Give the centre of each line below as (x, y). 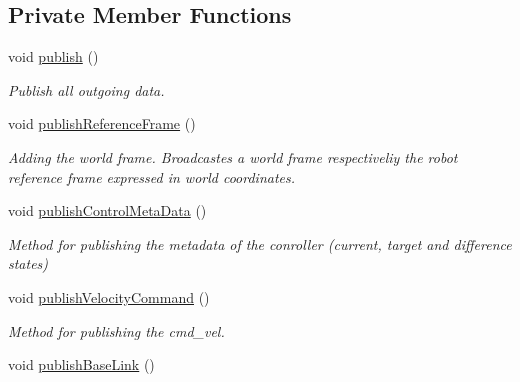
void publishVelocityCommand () (109, 296)
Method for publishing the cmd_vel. (116, 330)
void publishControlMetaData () (107, 210)
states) (28, 263)
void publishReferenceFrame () (102, 123)
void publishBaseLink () (81, 364)
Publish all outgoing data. (86, 89)
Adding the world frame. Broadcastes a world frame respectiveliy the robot (233, 156)
